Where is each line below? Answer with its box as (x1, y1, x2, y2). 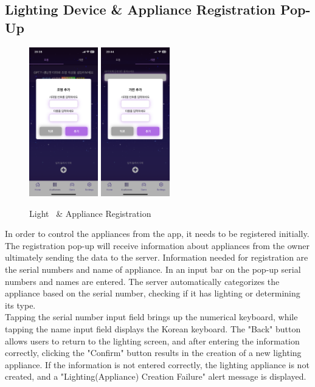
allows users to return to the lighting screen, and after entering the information (5, 334, 300, 347)
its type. (5, 298, 36, 311)
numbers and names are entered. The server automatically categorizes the (5, 275, 280, 287)
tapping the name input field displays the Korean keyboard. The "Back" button (5, 322, 301, 335)
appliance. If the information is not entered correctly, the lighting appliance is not (5, 358, 310, 371)
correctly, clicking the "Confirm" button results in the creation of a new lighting (5, 346, 302, 359)
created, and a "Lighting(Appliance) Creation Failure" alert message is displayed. (5, 370, 306, 383)
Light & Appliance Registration (29, 207, 151, 219)
